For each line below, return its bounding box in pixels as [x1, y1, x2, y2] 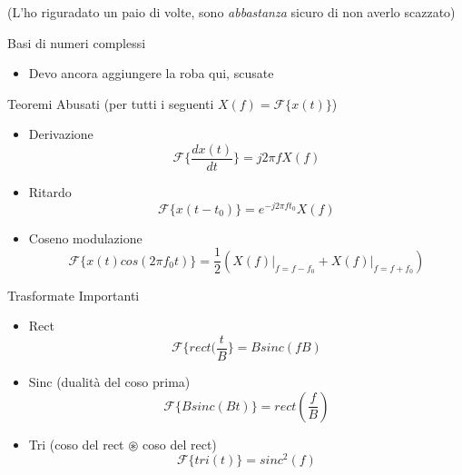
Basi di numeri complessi [7, 33, 146, 52]
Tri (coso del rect [28, 434, 124, 453]
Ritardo [28, 183, 72, 202]
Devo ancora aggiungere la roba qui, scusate [28, 64, 274, 83]
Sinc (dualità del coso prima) [28, 372, 191, 391]
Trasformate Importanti [7, 285, 140, 304]
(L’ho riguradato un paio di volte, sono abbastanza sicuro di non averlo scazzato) [7, 3, 456, 21]
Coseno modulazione [28, 228, 143, 247]
